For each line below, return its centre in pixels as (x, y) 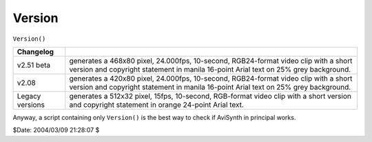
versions (31, 105)
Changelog (35, 52)
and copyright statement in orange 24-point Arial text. (157, 105)
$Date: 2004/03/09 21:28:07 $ (56, 130)
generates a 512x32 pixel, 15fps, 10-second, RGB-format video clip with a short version (210, 96)
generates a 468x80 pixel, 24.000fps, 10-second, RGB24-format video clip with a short (211, 61)
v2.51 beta (34, 65)
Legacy (29, 96)
